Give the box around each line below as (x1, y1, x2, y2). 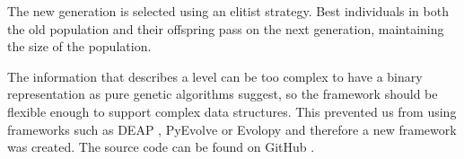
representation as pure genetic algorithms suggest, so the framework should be (7, 84, 438, 103)
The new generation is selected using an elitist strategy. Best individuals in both (7, 2, 449, 20)
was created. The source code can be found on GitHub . (7, 137, 315, 156)
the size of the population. (7, 37, 152, 56)
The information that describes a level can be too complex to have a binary (7, 66, 423, 85)
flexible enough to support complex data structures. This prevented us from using (7, 102, 457, 120)
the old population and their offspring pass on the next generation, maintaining (7, 19, 444, 38)
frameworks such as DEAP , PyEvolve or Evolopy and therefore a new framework (7, 119, 457, 138)
